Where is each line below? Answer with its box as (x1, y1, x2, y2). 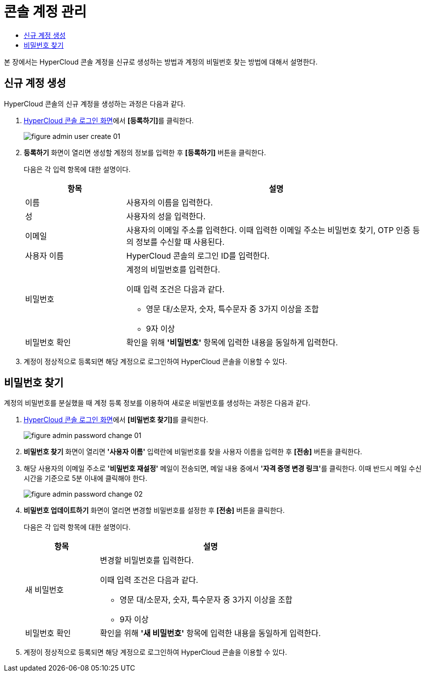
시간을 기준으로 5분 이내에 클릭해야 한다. (24, 474, 147, 483)
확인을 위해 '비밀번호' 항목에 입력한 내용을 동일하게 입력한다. (126, 337, 338, 347)
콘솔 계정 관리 (4, 3, 87, 20)
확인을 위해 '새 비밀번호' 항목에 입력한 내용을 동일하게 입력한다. (100, 628, 321, 639)
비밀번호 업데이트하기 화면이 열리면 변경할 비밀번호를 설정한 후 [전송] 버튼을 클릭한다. (24, 506, 285, 515)
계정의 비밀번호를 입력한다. (126, 264, 220, 274)
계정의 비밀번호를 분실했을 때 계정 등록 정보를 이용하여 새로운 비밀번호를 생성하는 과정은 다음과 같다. (4, 399, 310, 407)
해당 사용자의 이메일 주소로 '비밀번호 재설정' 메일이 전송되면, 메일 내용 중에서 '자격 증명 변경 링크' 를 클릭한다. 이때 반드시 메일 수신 (24, 464, 422, 473)
